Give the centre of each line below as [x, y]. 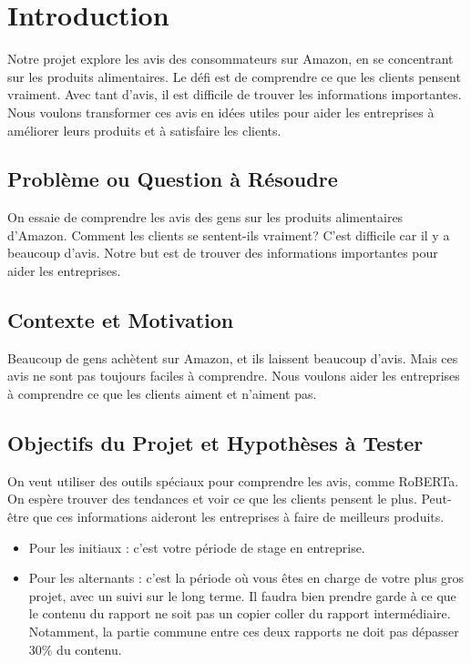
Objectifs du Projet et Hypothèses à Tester [215, 443]
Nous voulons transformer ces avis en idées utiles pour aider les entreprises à [221, 112]
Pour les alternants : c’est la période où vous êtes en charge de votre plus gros [246, 578]
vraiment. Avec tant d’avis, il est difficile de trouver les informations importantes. [235, 94]
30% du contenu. [75, 649]
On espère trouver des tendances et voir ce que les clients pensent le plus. [212, 499]
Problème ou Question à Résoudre [173, 179]
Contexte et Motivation [121, 320]
